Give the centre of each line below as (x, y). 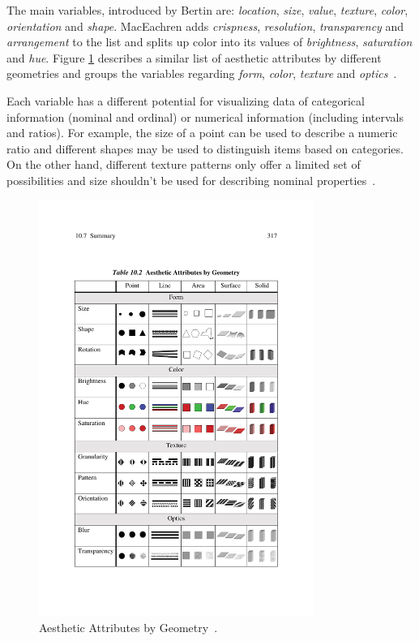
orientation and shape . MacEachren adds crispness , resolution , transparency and (205, 26)
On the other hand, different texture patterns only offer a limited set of (184, 164)
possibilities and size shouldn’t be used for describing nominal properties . (191, 180)
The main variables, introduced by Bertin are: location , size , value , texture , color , (207, 10)
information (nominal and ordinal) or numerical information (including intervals (205, 116)
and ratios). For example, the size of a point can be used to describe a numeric (202, 133)
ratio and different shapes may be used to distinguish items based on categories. (205, 148)
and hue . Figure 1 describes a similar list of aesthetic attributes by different (194, 57)
